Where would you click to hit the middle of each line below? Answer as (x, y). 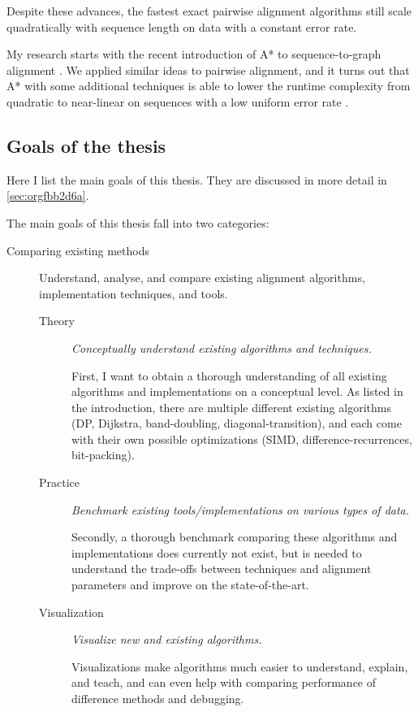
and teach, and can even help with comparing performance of (224, 682)
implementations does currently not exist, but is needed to (217, 552)
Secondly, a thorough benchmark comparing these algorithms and (235, 537)
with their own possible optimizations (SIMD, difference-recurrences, (242, 438)
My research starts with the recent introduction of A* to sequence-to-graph (194, 54)
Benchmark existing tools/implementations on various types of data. (241, 509)
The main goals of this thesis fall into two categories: (138, 222)
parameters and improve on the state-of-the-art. (190, 585)
